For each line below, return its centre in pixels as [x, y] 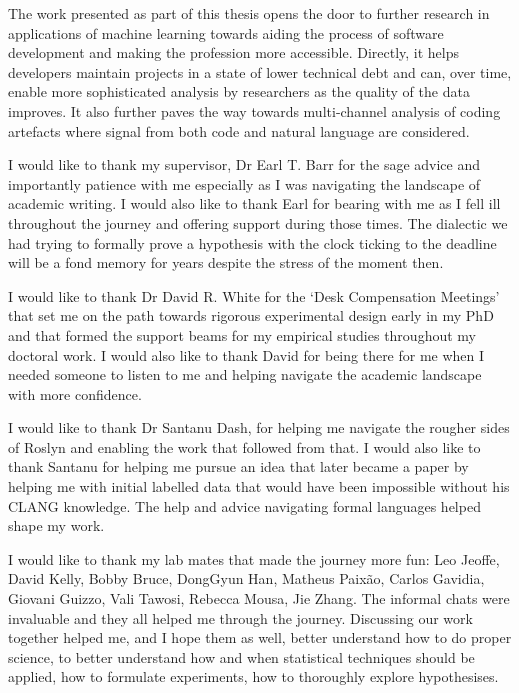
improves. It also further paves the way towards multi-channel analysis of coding [254, 110]
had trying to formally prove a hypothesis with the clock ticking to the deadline [252, 242]
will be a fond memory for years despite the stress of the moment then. [226, 262]
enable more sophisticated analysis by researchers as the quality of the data [239, 91]
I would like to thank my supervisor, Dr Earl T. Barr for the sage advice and [244, 164]
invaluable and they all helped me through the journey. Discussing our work [240, 617]
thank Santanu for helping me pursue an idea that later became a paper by [238, 466]
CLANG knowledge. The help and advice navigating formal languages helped [244, 505]
